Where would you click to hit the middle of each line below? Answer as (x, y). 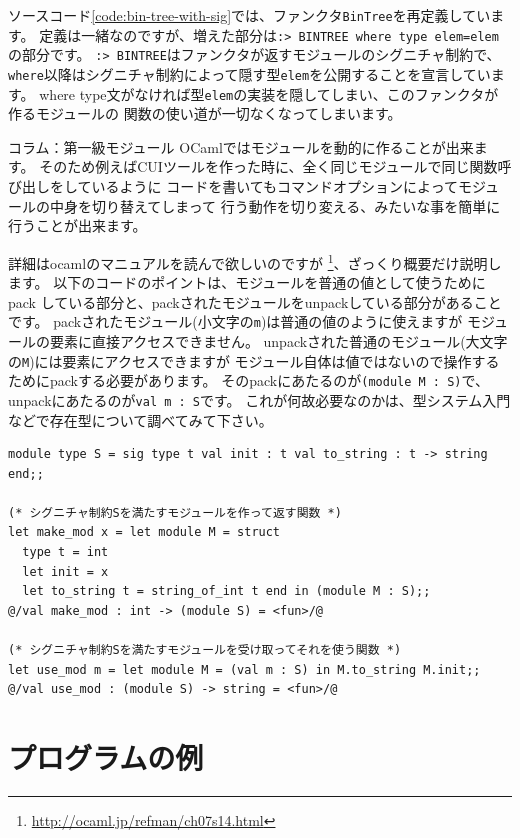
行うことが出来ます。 (77, 225)
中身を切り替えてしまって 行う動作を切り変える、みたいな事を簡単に (275, 205)
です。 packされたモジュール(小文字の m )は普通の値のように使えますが (235, 321)
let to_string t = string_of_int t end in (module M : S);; (226, 591)
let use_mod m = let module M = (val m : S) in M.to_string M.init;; (244, 669)
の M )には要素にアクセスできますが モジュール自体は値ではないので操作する (254, 360)
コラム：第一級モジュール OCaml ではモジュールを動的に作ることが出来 (241, 146)
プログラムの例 (106, 757)
